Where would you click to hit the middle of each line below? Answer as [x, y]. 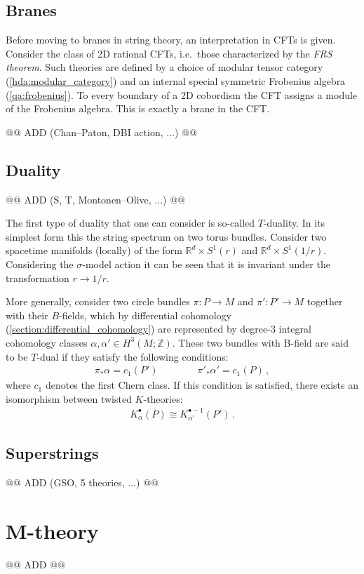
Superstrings [52, 453]
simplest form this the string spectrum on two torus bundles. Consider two [166, 236]
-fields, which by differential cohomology [145, 315]
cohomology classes [47, 342]
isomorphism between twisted [69, 398]
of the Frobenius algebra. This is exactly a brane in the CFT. [138, 108]
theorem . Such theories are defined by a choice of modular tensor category [164, 67]
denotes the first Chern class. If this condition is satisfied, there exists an [202, 385]
